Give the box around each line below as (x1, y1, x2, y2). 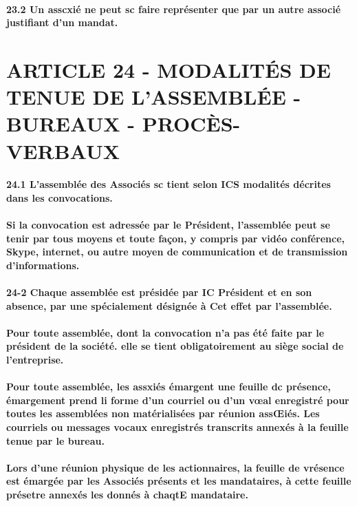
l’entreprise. (6, 352, 64, 367)
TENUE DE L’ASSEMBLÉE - (6, 83, 301, 111)
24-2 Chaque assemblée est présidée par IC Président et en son (6, 285, 312, 299)
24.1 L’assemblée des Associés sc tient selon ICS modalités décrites (6, 177, 331, 191)
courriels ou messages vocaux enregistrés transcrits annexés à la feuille (6, 420, 349, 434)
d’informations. (6, 257, 80, 272)
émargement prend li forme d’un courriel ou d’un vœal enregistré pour (6, 392, 349, 407)
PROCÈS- (142, 109, 241, 138)
